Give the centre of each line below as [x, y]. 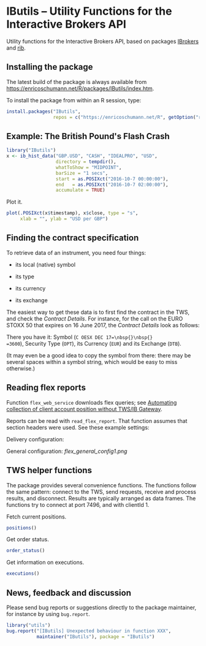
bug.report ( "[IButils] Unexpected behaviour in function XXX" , [89, 631]
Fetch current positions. [36, 517]
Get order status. [28, 539]
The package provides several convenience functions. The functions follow [101, 485]
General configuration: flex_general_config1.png [67, 451]
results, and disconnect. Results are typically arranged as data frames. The [101, 498]
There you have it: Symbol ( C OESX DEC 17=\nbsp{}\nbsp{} [80, 337]
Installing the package [50, 67]
